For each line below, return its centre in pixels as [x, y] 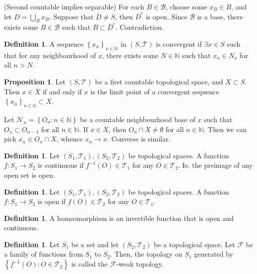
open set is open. [30, 174]
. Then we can [225, 129]
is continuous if [61, 165]
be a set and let [95, 244]
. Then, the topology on [146, 254]
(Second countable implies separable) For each [74, 6]
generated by [214, 254]
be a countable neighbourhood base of [138, 119]
